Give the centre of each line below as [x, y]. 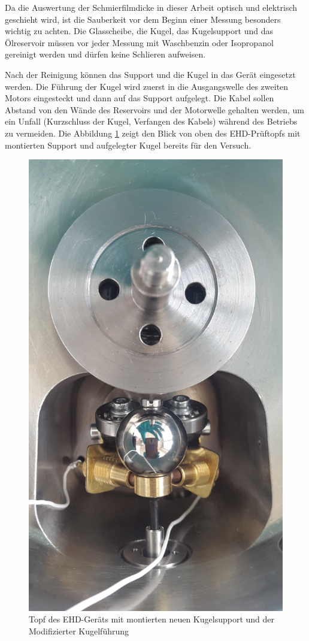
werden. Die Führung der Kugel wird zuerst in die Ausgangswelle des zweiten [147, 86]
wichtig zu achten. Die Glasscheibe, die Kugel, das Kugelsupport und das [139, 31]
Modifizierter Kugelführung [79, 631]
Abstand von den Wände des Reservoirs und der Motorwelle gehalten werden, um [155, 109]
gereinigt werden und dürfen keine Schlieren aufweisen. [105, 54]
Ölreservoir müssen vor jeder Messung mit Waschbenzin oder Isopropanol [139, 42]
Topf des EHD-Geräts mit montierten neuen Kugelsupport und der [152, 619]
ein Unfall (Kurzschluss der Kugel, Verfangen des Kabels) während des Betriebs [151, 121]
